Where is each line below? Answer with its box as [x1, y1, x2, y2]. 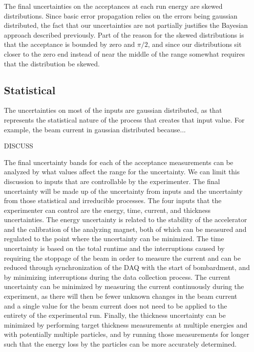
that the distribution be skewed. [4, 58, 100, 68]
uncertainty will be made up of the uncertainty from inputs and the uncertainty [4, 186, 243, 196]
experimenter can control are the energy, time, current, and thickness [4, 205, 211, 215]
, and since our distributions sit [148, 39, 242, 49]
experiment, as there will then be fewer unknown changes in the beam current [4, 291, 237, 301]
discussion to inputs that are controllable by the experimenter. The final [4, 176, 220, 186]
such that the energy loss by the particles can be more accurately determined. [4, 339, 237, 349]
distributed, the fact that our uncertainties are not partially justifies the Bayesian [4, 20, 248, 30]
